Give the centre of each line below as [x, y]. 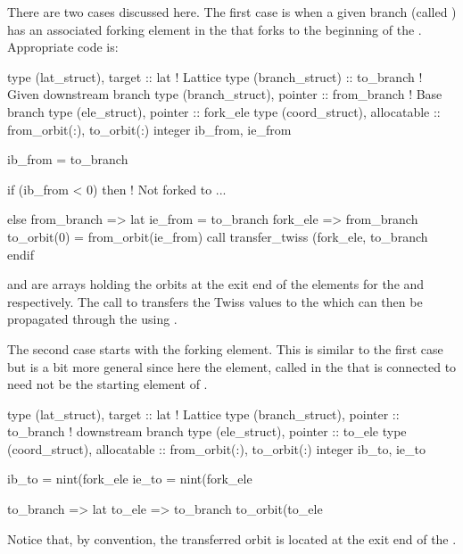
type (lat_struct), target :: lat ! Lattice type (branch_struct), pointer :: [203, 413]
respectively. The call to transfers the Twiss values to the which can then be [215, 301]
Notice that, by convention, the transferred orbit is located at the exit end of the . [232, 538]
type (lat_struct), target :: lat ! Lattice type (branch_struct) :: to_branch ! [215, 76]
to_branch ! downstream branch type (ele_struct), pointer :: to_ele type [207, 431]
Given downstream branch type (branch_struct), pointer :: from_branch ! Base [225, 94]
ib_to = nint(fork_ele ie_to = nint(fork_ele [130, 479]
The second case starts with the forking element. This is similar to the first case [225, 348]
